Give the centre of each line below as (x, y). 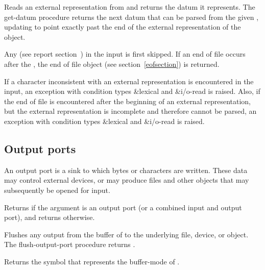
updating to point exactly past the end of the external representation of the (123, 27)
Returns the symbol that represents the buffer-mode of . (92, 261)
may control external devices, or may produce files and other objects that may (127, 180)
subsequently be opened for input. (57, 190)
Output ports (40, 148)
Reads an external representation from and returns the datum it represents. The (130, 7)
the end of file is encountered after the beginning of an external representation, (127, 101)
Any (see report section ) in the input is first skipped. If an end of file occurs (125, 54)
